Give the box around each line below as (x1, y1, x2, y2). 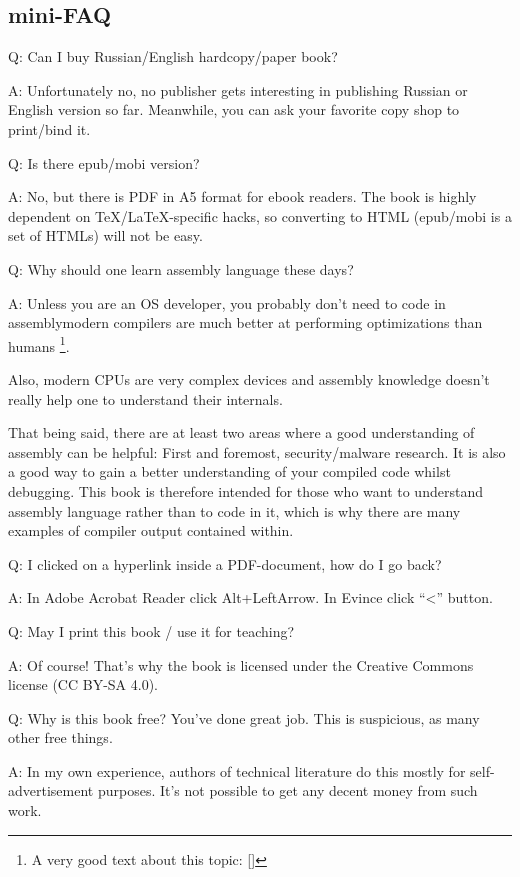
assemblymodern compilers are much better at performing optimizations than (8, 312, 483, 333)
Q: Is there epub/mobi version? (8, 152, 200, 173)
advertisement (8, 780, 94, 801)
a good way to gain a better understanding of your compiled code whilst (8, 461, 451, 482)
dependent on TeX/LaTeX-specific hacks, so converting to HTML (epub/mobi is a (8, 205, 512, 226)
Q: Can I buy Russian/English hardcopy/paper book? (8, 46, 338, 67)
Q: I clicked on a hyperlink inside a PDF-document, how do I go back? (8, 553, 442, 574)
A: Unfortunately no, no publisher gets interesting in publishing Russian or (8, 79, 468, 100)
